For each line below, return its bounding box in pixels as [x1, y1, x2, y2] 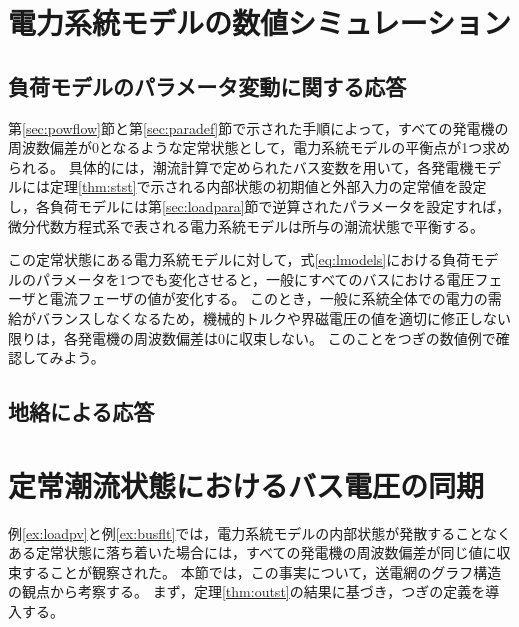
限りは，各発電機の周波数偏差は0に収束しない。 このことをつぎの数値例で [8, 327, 496, 348]
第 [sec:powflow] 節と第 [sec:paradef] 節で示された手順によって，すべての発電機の [8, 117, 509, 138]
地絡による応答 [8, 396, 155, 427]
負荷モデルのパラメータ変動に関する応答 [8, 70, 407, 101]
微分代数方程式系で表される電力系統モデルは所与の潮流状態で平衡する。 [8, 215, 484, 236]
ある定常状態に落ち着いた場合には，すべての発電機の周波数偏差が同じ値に [8, 542, 497, 563]
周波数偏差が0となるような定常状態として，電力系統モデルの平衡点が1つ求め [8, 137, 511, 158]
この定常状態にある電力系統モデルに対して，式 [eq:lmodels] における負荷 [8, 249, 471, 270]
